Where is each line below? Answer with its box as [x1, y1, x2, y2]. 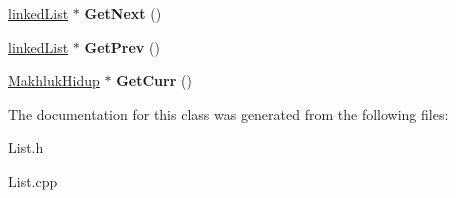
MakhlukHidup [8, 70, 100, 91]
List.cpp [8, 170, 58, 191]
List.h [8, 137, 44, 158]
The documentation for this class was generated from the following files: [8, 103, 449, 124]
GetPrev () [84, 36, 160, 57]
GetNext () [84, 3, 162, 23]
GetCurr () [116, 70, 192, 91]
